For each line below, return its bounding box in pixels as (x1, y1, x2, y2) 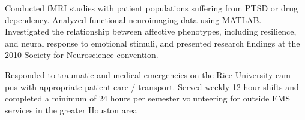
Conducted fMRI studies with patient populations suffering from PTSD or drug (5, 2, 298, 14)
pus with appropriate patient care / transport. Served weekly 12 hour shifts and (5, 80, 299, 93)
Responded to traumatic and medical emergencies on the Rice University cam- (5, 68, 294, 81)
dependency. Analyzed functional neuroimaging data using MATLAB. (5, 13, 262, 26)
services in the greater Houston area (5, 103, 137, 116)
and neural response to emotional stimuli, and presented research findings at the (5, 36, 300, 49)
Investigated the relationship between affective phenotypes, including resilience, (5, 25, 297, 38)
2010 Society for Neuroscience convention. (5, 48, 159, 61)
